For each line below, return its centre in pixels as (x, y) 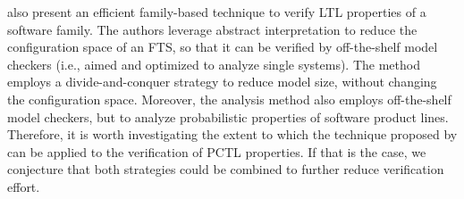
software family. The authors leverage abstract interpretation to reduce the (212, 29)
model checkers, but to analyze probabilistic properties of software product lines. (228, 116)
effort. (24, 186)
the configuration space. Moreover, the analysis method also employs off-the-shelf (229, 99)
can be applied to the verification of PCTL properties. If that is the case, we (217, 151)
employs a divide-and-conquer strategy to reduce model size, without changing (222, 82)
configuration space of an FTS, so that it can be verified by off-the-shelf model (223, 47)
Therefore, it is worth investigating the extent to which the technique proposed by (232, 134)
